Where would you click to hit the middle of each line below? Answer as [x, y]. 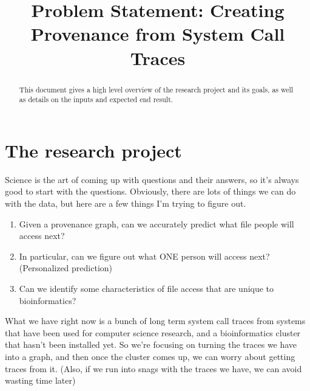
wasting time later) [40, 380]
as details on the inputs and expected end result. [96, 99]
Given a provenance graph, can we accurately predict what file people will [157, 223]
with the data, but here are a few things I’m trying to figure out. [126, 203]
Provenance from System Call [158, 34]
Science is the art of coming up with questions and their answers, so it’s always [152, 179]
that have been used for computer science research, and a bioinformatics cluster [153, 332]
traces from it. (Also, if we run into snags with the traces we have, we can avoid [153, 368]
